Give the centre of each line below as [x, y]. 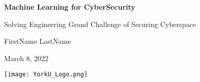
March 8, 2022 [26, 58]
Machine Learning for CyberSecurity [70, 7]
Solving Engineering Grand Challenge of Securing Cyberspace [100, 24]
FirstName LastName [38, 41]
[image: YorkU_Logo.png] [46, 75]
